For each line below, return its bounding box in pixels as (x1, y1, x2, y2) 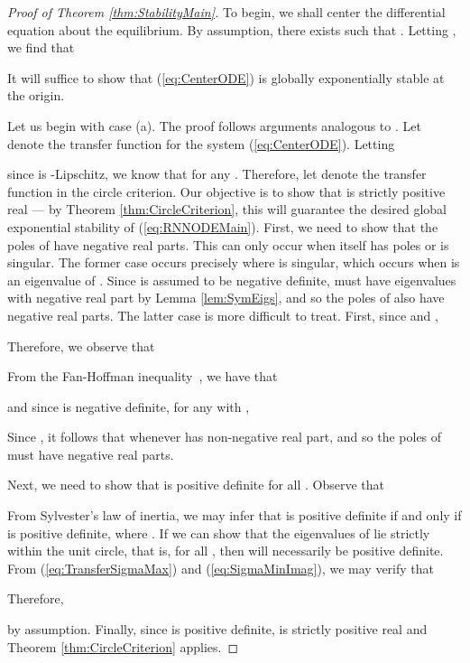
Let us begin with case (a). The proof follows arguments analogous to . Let (7, 116, 421, 135)
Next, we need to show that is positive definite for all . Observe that (7, 475, 385, 494)
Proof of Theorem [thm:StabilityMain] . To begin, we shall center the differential (7, 3, 446, 21)
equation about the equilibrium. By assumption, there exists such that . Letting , (7, 20, 456, 39)
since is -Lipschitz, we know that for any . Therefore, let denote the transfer (7, 164, 427, 183)
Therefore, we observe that (7, 336, 155, 355)
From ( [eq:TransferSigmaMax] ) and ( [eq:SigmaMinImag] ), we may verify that (7, 558, 435, 577)
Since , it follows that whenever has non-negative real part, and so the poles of (7, 427, 442, 446)
